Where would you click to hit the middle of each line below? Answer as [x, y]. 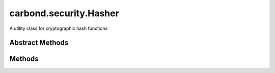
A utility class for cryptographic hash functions [59, 28]
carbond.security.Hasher [64, 13]
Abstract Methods [39, 43]
